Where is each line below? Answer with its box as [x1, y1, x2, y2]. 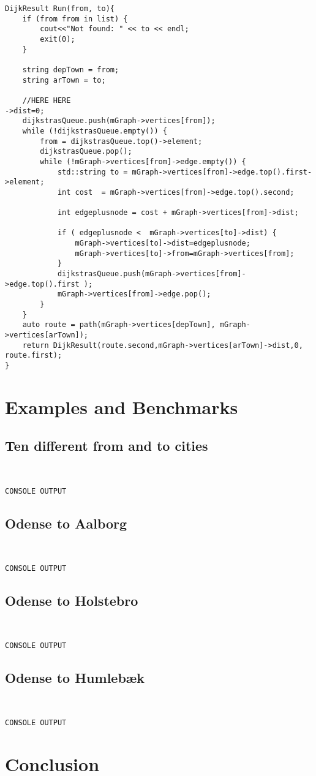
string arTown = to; [22, 75, 106, 85]
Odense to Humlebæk [5, 668, 145, 687]
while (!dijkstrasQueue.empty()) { [22, 126, 167, 135]
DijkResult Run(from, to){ [5, 4, 115, 13]
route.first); [5, 351, 62, 360]
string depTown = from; [22, 65, 119, 74]
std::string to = [57, 167, 128, 176]
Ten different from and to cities [5, 436, 208, 455]
